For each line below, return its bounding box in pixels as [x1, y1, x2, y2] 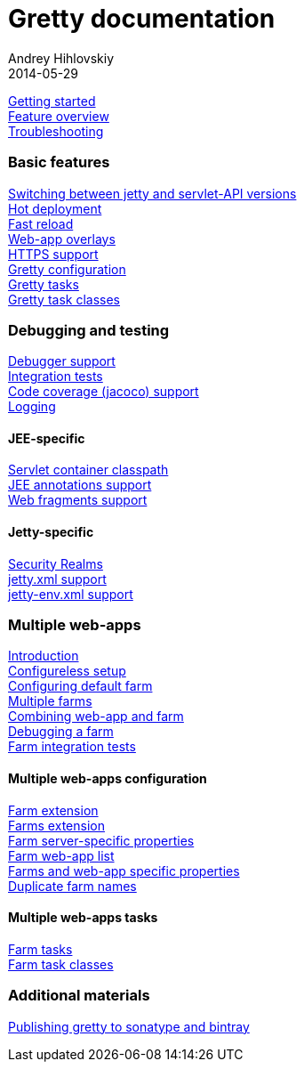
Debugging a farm [8, 724, 114, 740]
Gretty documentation [8, 4, 276, 34]
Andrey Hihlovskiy [8, 50, 115, 66]
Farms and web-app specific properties [8, 862, 240, 879]
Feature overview [8, 108, 109, 124]
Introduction [8, 648, 79, 664]
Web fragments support [8, 492, 148, 508]
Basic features [8, 153, 110, 172]
